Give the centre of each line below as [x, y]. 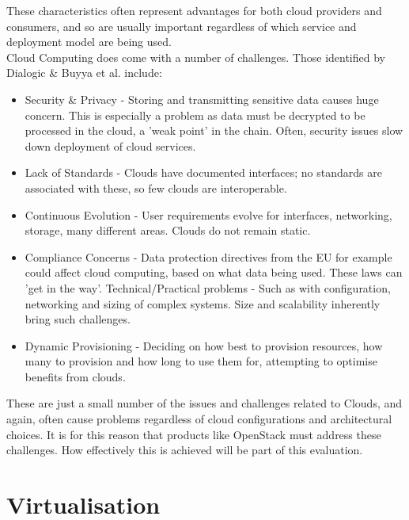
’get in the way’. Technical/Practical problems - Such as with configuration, [208, 287]
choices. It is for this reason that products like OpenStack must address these [194, 434]
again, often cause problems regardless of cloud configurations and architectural [199, 419]
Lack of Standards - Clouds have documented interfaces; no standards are [203, 172]
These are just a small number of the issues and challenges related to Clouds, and [204, 403]
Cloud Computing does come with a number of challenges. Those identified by [196, 57]
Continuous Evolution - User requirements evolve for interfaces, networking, [208, 214]
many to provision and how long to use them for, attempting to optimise [201, 361]
